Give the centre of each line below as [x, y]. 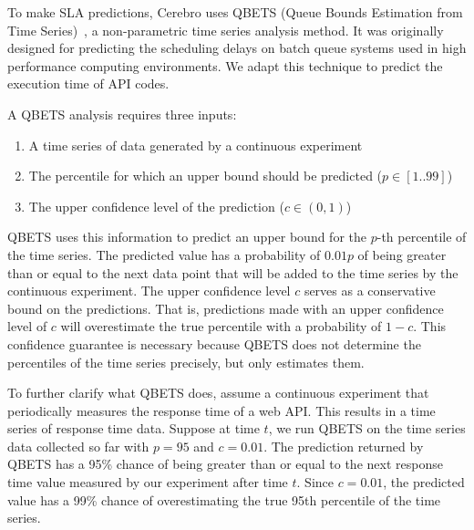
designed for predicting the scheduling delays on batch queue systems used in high [237, 48]
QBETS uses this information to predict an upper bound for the [187, 237]
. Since [315, 482]
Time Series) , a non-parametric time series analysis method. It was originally [226, 30]
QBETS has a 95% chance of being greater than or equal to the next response [225, 464]
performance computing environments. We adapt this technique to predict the [225, 65]
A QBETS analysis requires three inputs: [122, 114]
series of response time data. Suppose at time [134, 428]
